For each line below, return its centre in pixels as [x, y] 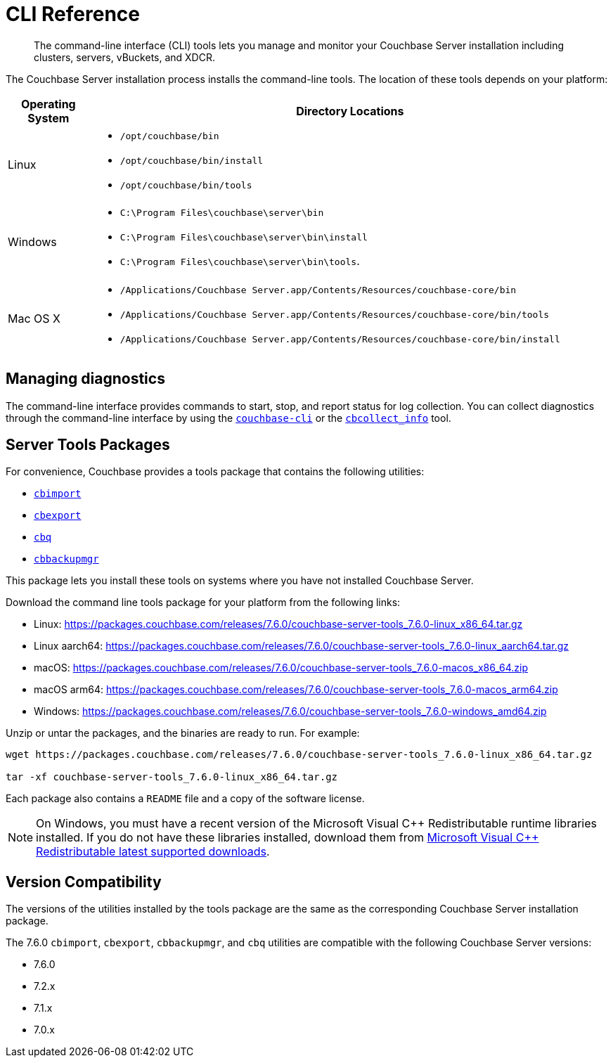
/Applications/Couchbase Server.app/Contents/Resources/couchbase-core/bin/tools [335, 314]
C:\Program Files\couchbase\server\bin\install [244, 237]
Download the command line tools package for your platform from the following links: [203, 603]
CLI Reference [73, 14]
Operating [48, 104]
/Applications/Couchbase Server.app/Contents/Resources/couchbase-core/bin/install [340, 339]
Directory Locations [350, 111]
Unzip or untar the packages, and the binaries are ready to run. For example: [183, 733]
